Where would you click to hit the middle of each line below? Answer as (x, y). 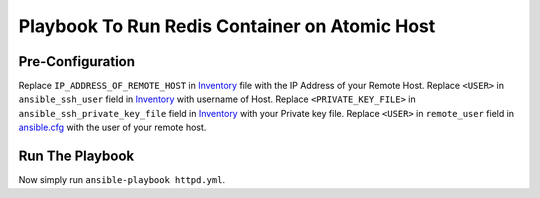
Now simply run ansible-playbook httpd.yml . (121, 180)
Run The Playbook (76, 156)
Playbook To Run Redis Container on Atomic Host (227, 26)
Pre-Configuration (76, 61)
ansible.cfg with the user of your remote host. (112, 127)
